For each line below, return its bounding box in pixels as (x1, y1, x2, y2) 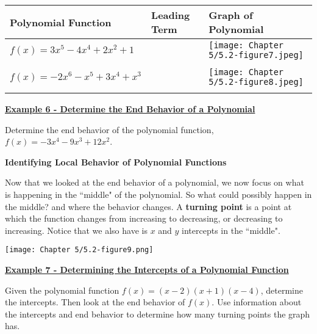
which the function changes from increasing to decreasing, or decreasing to (5, 212, 283, 225)
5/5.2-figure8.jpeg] (208, 77, 304, 87)
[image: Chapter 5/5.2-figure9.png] (5, 245, 154, 255)
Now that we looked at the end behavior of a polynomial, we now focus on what (5, 176, 304, 189)
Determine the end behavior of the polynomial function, (5, 123, 214, 136)
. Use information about (212, 296, 302, 308)
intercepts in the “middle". (182, 223, 280, 236)
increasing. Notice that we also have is (5, 223, 148, 236)
